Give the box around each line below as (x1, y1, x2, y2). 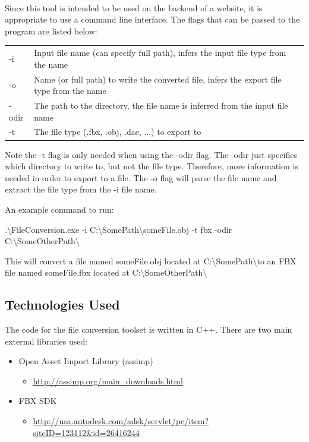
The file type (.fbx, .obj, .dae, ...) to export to (34, 125, 201, 138)
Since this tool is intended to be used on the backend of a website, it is (5, 1, 263, 14)
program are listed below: (5, 24, 97, 37)
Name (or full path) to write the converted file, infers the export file (34, 72, 282, 85)
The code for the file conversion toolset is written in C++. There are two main (5, 323, 292, 336)
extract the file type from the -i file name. (5, 183, 157, 195)
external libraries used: (5, 334, 88, 347)
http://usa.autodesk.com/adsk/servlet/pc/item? (33, 415, 209, 427)
